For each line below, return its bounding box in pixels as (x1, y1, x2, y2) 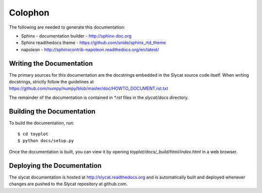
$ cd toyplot (17, 131, 49, 137)
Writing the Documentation (9, 59, 93, 67)
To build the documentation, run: (9, 120, 75, 126)
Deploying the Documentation (9, 161, 102, 170)
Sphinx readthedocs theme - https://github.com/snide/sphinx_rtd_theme (21, 40, 166, 46)
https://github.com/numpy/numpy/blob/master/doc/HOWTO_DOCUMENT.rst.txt (9, 85, 168, 92)
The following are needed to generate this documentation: (9, 24, 126, 30)
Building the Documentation (9, 107, 96, 115)
